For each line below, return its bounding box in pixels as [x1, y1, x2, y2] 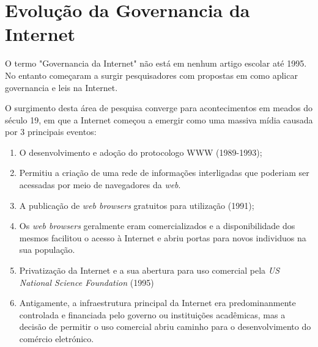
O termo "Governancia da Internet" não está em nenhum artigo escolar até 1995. [5, 57, 307, 70]
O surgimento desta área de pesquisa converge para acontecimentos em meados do [5, 101, 312, 114]
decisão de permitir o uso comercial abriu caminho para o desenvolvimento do [19, 320, 311, 333]
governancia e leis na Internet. [5, 81, 118, 93]
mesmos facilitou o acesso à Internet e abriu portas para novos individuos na [19, 231, 306, 244]
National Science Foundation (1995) [19, 276, 154, 288]
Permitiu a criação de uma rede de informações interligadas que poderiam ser [19, 166, 309, 179]
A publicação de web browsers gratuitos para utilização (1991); [19, 199, 254, 211]
